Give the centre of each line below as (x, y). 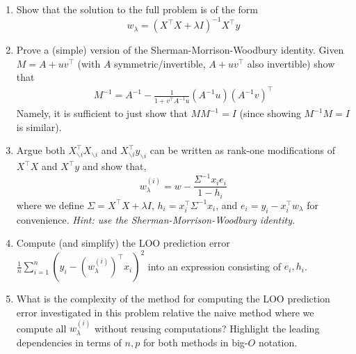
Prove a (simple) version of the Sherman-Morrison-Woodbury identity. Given (180, 50)
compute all (41, 328)
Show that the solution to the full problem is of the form (137, 9)
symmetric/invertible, (160, 63)
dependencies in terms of (69, 342)
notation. (278, 342)
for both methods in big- (195, 342)
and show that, (114, 166)
